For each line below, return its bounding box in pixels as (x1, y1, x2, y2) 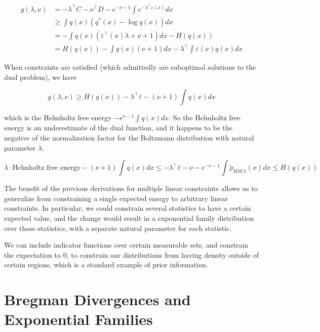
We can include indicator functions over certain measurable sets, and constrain (4, 240, 249, 250)
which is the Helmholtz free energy (4, 112, 112, 123)
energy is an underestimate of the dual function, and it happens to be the (4, 122, 233, 133)
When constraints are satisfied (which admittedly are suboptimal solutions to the (4, 62, 256, 72)
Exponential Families (4, 309, 153, 329)
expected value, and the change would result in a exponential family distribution (4, 213, 254, 223)
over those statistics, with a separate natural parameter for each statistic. (4, 222, 232, 233)
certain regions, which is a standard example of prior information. (4, 259, 208, 270)
